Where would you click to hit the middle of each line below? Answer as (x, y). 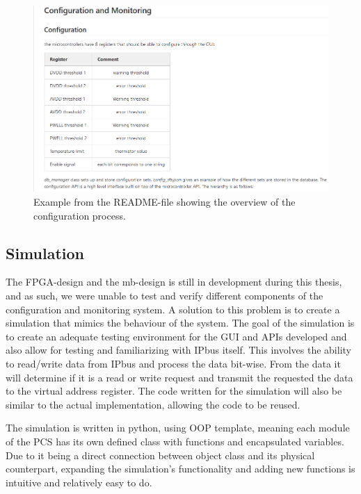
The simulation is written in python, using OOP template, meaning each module (178, 428)
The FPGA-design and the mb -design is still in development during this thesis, (174, 282)
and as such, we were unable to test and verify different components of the (165, 295)
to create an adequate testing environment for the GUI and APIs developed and (176, 336)
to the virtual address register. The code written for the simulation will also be (174, 391)
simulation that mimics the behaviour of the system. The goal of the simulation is (180, 323)
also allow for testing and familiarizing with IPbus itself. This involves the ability (178, 350)
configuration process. (80, 215)
